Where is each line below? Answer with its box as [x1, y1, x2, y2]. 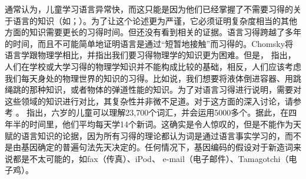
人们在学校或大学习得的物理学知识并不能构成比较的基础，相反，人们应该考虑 [5, 60, 301, 72]
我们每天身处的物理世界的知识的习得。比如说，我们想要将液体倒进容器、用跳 [5, 72, 301, 84]
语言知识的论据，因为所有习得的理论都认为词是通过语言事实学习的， [21, 129, 285, 141]
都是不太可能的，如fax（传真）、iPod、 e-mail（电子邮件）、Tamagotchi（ [12, 152, 289, 164]
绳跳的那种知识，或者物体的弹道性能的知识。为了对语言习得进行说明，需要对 [5, 83, 301, 96]
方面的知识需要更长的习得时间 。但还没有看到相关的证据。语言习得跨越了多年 [5, 26, 301, 38]
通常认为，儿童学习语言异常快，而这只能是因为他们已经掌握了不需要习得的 [5, 3, 293, 15]
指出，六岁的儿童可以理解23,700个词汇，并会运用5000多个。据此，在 [26, 106, 289, 119]
